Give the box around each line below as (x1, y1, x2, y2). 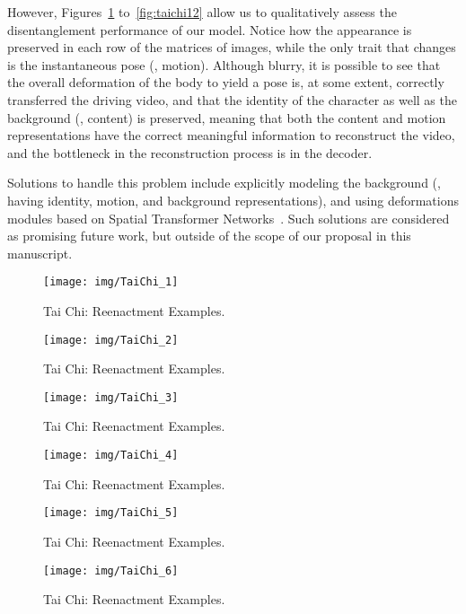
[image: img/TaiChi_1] (43, 276, 179, 289)
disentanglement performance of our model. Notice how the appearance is (7, 20, 412, 39)
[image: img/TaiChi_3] (43, 390, 179, 404)
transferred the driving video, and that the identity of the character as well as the (7, 90, 457, 109)
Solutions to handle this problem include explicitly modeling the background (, (7, 173, 441, 192)
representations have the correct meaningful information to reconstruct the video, (7, 126, 455, 145)
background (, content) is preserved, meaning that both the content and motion (7, 108, 446, 127)
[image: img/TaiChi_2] (43, 333, 179, 346)
